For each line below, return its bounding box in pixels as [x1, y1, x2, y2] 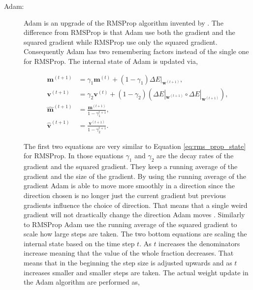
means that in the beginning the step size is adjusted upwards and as [24, 258, 232, 268]
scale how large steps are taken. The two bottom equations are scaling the [24, 229, 247, 239]
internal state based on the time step [24, 238, 135, 248]
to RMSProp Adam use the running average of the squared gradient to [24, 219, 237, 229]
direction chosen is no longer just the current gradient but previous [24, 190, 226, 200]
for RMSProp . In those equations [24, 150, 124, 161]
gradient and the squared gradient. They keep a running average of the [24, 161, 238, 172]
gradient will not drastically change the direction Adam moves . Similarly [24, 209, 245, 220]
